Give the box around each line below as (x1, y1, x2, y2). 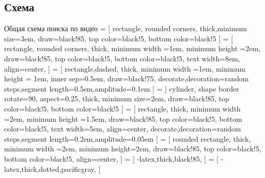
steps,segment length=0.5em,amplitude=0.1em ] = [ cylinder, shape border (4, 83, 239, 94)
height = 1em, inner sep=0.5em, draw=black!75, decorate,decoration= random (4, 73, 249, 84)
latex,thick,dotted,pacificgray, (4, 163, 96, 174)
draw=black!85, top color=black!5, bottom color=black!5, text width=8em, (4, 53, 240, 63)
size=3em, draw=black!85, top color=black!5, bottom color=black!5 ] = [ (4, 33, 233, 43)
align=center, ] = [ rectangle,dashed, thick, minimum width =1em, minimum (4, 63, 246, 74)
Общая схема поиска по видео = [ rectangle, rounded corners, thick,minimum (4, 23, 247, 34)
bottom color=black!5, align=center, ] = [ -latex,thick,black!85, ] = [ (4, 153, 218, 164)
